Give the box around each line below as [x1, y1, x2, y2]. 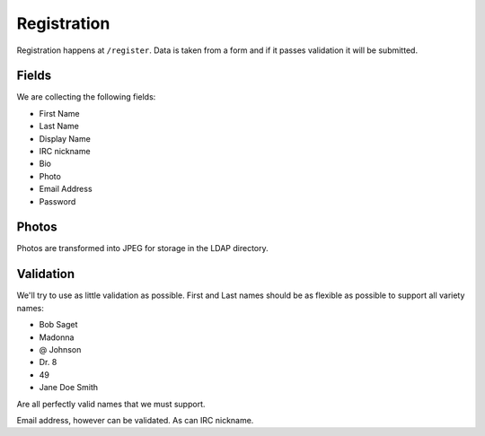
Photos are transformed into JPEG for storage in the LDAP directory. [16, 243, 269, 254]
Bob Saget [39, 319, 78, 330]
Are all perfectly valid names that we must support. [16, 398, 206, 409]
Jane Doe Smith [39, 382, 99, 393]
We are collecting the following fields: [16, 92, 156, 102]
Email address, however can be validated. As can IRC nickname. [16, 414, 254, 425]
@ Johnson [39, 344, 82, 354]
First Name [39, 108, 80, 118]
